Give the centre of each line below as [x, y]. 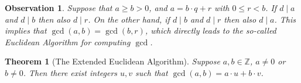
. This [285, 19]
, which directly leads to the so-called [211, 30]
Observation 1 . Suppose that [59, 8]
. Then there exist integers [70, 72]
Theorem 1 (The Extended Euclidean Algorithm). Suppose [112, 61]
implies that [26, 30]
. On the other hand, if [129, 19]
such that [152, 72]
